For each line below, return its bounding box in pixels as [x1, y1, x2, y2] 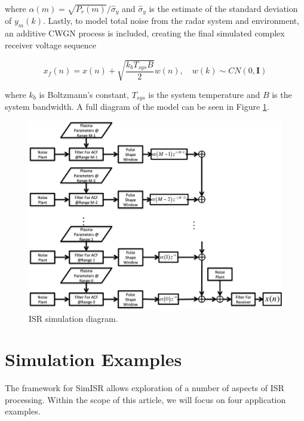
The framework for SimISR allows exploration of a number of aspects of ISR [5, 382, 284, 394]
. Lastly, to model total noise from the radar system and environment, [42, 14, 300, 27]
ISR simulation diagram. [29, 312, 118, 324]
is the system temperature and [148, 88, 260, 100]
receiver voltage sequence [5, 38, 96, 51]
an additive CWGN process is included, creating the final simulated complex [5, 27, 285, 39]
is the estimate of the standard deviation [149, 2, 298, 14]
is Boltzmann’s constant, [39, 88, 129, 100]
